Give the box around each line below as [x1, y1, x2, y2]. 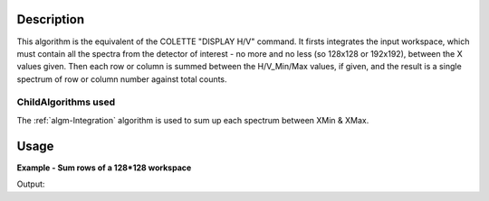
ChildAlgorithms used [16, 96, 116, 108]
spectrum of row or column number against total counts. [16, 73, 227, 85]
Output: [16, 178, 45, 189]
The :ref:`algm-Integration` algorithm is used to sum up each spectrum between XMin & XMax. [16, 114, 369, 125]
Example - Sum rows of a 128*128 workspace [16, 162, 192, 173]
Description [16, 12, 85, 27]
